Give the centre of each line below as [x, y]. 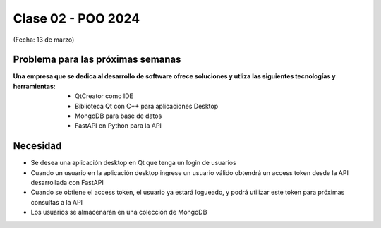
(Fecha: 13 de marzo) [44, 40]
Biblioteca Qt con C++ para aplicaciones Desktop [147, 106]
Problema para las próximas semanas [97, 60]
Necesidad [37, 146]
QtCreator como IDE [104, 96]
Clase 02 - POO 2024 [77, 18]
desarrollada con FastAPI [67, 183]
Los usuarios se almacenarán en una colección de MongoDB [119, 212]
